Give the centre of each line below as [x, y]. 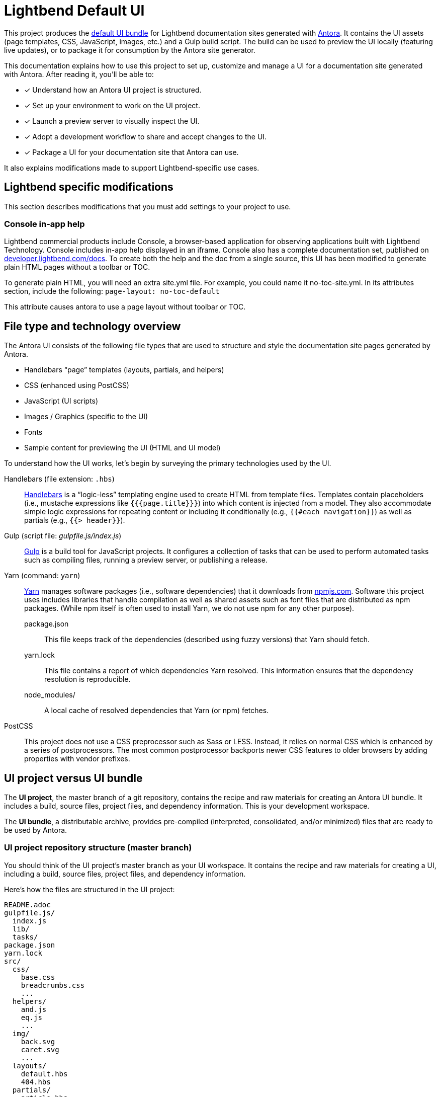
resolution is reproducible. [87, 679]
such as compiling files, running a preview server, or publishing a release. [146, 560]
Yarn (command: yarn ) [42, 576]
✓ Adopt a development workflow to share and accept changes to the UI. [146, 136]
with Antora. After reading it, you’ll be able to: [79, 74]
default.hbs [44, 1074]
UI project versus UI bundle [73, 778]
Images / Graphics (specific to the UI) [86, 417]
